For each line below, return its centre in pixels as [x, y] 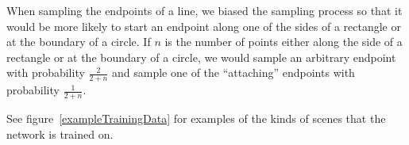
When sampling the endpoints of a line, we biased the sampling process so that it [204, 10]
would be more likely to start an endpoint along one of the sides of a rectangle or [204, 26]
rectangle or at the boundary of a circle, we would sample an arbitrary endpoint [201, 57]
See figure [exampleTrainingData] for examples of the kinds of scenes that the [196, 118]
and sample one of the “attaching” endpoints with [233, 72]
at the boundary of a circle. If [79, 42]
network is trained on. [60, 134]
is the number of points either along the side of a [284, 42]
